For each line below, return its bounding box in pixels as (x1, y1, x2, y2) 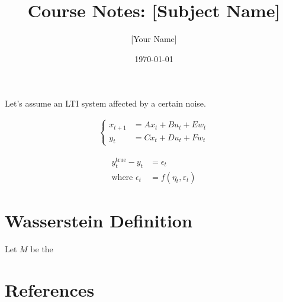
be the (30, 242, 53, 255)
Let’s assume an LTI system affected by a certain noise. (5, 97, 206, 110)
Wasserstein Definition (5, 208, 192, 232)
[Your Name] (131, 33, 177, 45)
